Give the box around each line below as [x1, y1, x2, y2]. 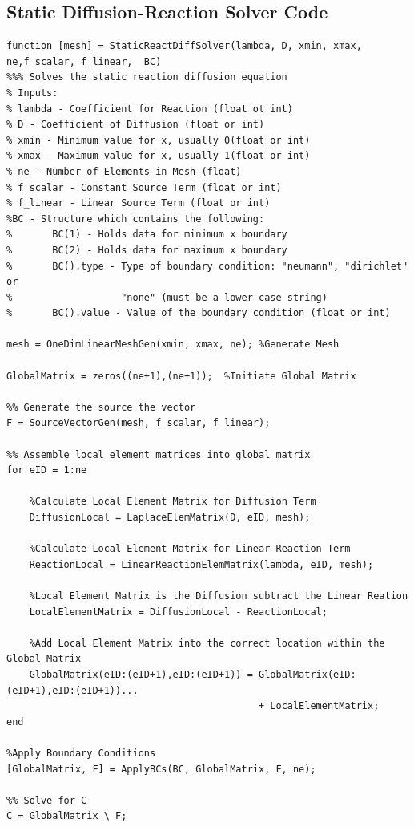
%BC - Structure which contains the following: [6, 213, 265, 225]
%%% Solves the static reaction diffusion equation [6, 71, 287, 83]
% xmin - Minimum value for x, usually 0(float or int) [6, 134, 311, 146]
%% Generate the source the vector [6, 401, 196, 413]
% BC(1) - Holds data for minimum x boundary [6, 229, 287, 241]
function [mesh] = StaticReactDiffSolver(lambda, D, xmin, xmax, [6, 40, 362, 52]
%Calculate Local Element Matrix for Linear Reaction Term [29, 543, 351, 555]
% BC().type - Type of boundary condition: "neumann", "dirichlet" [6, 260, 408, 272]
